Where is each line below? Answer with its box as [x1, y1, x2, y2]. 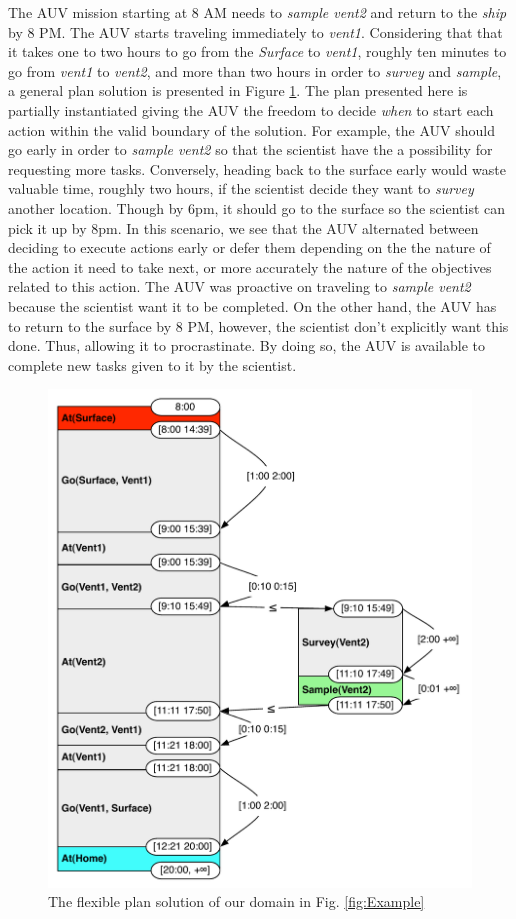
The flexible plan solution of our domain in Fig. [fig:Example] [48, 891, 425, 912]
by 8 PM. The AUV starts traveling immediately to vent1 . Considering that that [8, 21, 503, 42]
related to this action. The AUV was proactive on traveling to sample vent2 [8, 276, 471, 297]
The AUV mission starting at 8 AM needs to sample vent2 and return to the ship [8, 2, 507, 22]
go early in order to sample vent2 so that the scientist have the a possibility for [8, 139, 493, 160]
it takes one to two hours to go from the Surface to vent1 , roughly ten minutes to [8, 41, 507, 62]
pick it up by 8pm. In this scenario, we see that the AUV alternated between [8, 217, 479, 238]
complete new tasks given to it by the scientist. [8, 354, 297, 375]
